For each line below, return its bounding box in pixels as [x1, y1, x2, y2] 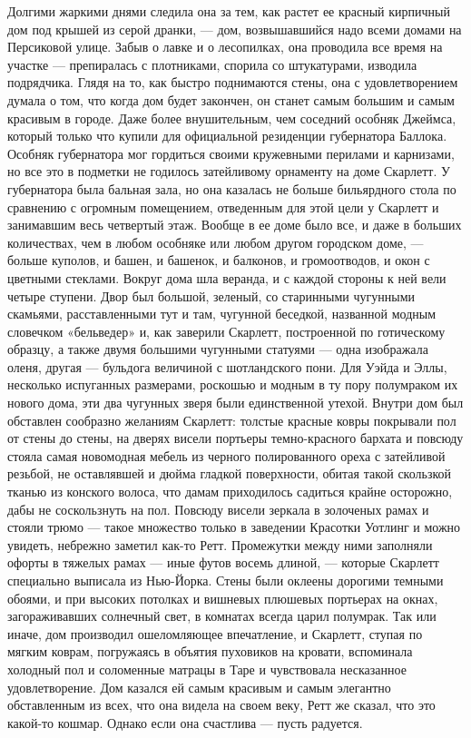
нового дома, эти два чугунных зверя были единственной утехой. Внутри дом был [7, 393, 464, 412]
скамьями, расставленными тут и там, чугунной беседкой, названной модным [7, 304, 437, 323]
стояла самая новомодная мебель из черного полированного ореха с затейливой [7, 446, 446, 465]
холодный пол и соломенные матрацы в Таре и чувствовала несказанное [7, 659, 407, 678]
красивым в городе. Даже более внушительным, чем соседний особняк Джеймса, [7, 108, 456, 127]
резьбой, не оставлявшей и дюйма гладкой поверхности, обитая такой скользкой [7, 464, 452, 483]
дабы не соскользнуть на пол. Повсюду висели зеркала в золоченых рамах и [7, 499, 429, 518]
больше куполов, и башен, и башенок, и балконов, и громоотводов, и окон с [7, 251, 430, 270]
